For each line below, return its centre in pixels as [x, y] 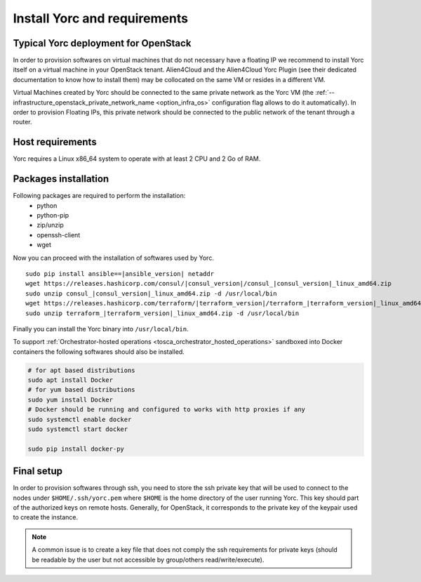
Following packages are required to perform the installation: [99, 196]
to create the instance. [46, 517]
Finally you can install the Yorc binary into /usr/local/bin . [101, 329]
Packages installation [61, 179]
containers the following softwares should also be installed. [99, 352]
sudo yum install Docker [71, 399]
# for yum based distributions [82, 390]
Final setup [38, 471]
